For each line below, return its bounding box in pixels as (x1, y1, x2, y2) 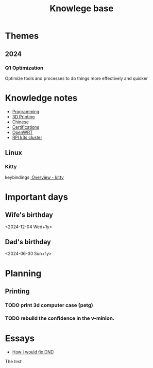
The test (5, 358, 22, 364)
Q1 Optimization (5, 64, 44, 71)
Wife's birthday (5, 211, 53, 219)
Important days (5, 191, 68, 202)
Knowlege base (50, 3, 114, 14)
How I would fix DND (12, 349, 54, 355)
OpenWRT (12, 129, 33, 135)
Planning (5, 268, 42, 279)
